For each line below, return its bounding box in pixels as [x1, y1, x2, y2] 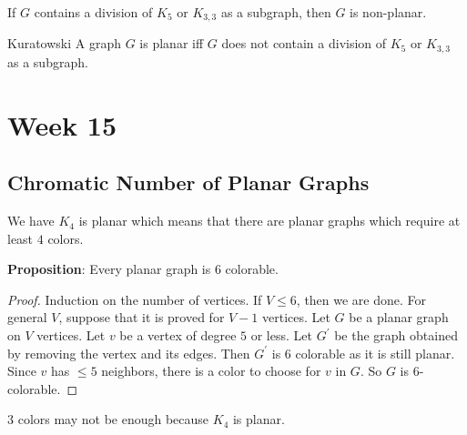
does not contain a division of [221, 34, 387, 53]
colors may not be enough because [17, 410, 209, 429]
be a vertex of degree [119, 326, 237, 345]
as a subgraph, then [220, 3, 331, 21]
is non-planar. [350, 3, 427, 21]
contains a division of [34, 3, 153, 21]
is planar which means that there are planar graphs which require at [78, 211, 461, 230]
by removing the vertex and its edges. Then [7, 343, 250, 362]
